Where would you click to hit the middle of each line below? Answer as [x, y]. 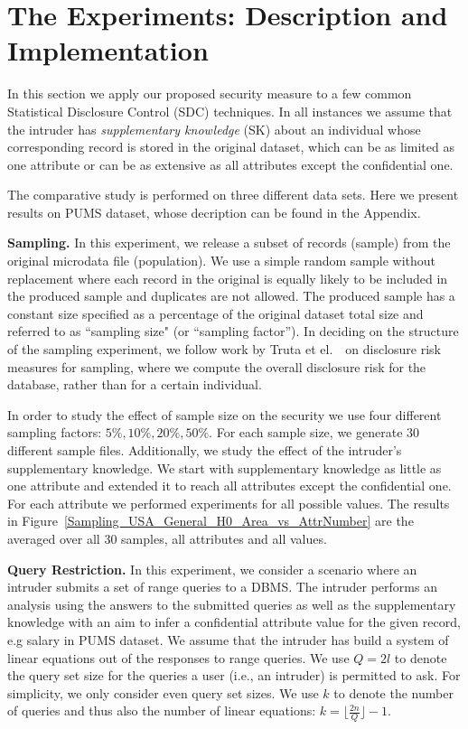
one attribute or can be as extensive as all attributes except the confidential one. [230, 164]
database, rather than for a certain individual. [135, 384]
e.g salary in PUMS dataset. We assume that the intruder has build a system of [228, 639]
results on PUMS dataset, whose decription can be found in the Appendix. [214, 212]
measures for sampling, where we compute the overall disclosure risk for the [217, 366]
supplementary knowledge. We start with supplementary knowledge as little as [225, 467]
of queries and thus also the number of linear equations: [162, 710]
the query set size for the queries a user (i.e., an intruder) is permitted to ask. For [234, 675]
